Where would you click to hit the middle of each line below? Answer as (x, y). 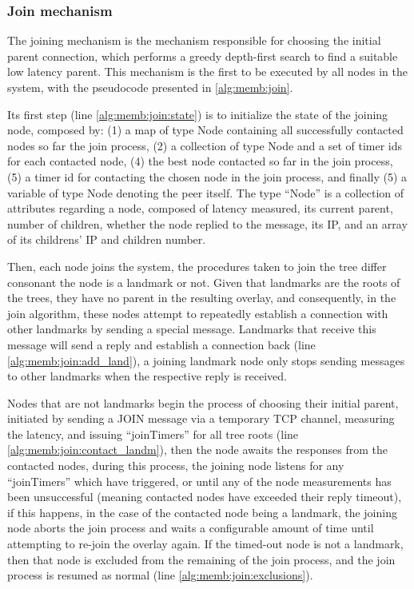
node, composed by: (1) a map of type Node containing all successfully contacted (205, 130)
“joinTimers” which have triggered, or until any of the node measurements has (199, 481)
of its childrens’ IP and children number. (107, 239)
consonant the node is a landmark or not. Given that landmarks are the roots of (204, 282)
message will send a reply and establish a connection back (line (161, 344)
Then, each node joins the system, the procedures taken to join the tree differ (197, 266)
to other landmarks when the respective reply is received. (147, 376)
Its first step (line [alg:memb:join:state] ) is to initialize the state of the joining (198, 114)
